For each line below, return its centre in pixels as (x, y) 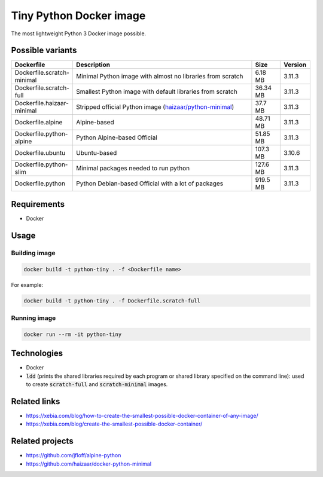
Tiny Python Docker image (78, 16)
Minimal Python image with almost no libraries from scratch (159, 77)
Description (93, 65)
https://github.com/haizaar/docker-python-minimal (89, 464)
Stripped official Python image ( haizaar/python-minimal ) (155, 107)
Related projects (42, 441)
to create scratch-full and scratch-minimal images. (97, 384)
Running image (33, 318)
